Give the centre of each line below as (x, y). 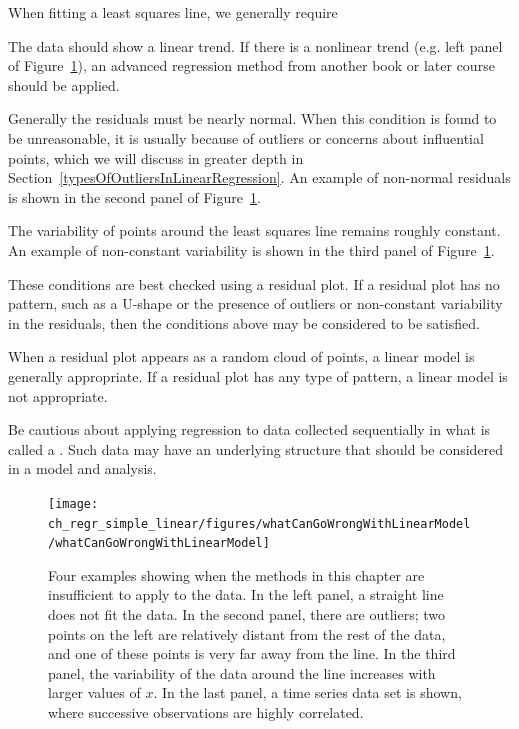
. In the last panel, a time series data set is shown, (307, 692)
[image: (73, 503)
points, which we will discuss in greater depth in (156, 157)
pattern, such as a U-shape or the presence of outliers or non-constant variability (255, 303)
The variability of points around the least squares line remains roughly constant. (254, 230)
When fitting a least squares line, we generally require (173, 12)
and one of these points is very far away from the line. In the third (252, 653)
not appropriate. (58, 395)
